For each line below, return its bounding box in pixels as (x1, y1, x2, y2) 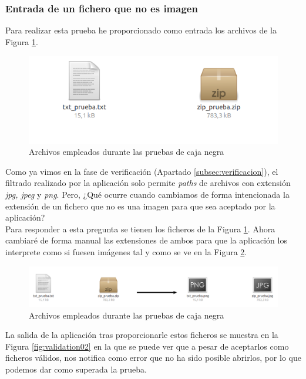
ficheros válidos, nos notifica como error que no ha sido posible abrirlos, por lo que (5, 351, 301, 364)
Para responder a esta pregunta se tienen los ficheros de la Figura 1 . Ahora (5, 222, 275, 235)
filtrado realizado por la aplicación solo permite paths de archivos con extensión (5, 177, 291, 189)
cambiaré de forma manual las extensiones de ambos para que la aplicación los (5, 234, 287, 246)
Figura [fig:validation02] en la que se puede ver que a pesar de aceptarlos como (5, 340, 289, 352)
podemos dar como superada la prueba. (5, 363, 147, 375)
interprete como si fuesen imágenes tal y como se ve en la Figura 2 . (5, 245, 247, 258)
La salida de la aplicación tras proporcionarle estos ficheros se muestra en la (5, 329, 278, 341)
